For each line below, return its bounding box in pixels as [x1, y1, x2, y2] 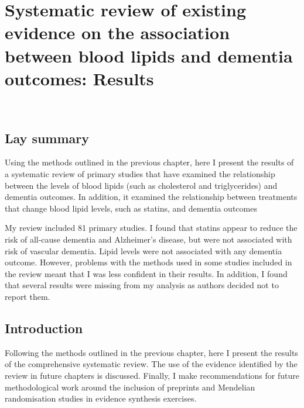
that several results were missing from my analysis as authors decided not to [5, 279, 279, 291]
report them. [5, 291, 50, 303]
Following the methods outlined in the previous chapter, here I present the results [5, 346, 298, 358]
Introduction [5, 319, 83, 337]
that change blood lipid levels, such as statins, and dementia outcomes [5, 202, 257, 214]
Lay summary [5, 129, 90, 147]
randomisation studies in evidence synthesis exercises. [5, 392, 197, 404]
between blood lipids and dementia [5, 43, 293, 67]
